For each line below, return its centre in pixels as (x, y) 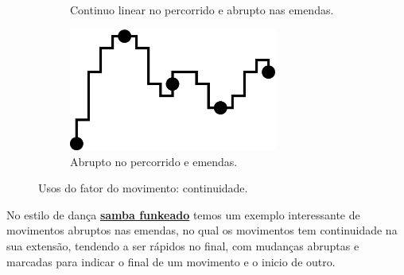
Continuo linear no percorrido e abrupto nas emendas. (202, 10)
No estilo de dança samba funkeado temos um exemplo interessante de (183, 214)
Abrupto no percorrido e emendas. (154, 161)
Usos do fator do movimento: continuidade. (143, 188)
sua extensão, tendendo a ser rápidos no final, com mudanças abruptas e (183, 245)
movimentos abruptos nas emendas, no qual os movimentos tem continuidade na (202, 230)
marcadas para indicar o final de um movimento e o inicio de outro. (171, 261)
